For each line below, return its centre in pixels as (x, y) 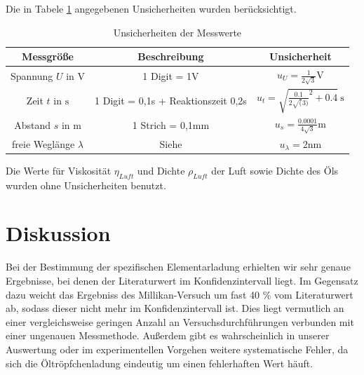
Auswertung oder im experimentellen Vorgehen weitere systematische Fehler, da (177, 349)
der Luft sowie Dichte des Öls (275, 170)
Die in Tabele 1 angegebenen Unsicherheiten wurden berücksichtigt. (151, 8)
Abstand (32, 124)
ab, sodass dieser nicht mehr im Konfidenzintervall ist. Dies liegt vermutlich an (175, 308)
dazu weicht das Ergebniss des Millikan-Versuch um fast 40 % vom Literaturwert (180, 294)
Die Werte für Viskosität (59, 170)
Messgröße (48, 56)
